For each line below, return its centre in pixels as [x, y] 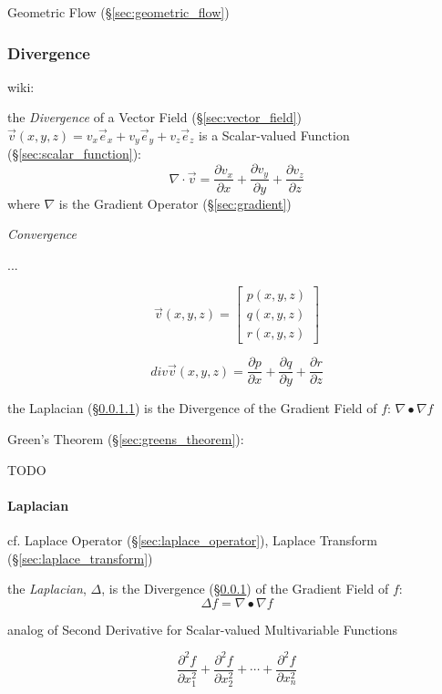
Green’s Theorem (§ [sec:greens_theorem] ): [126, 439]
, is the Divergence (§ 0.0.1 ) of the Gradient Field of [245, 589]
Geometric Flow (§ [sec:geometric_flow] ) [118, 12]
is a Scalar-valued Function [274, 135]
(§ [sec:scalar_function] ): [75, 154]
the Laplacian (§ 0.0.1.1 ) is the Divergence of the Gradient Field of [192, 408]
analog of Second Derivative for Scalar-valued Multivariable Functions [203, 629]
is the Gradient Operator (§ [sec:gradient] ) [175, 203]
